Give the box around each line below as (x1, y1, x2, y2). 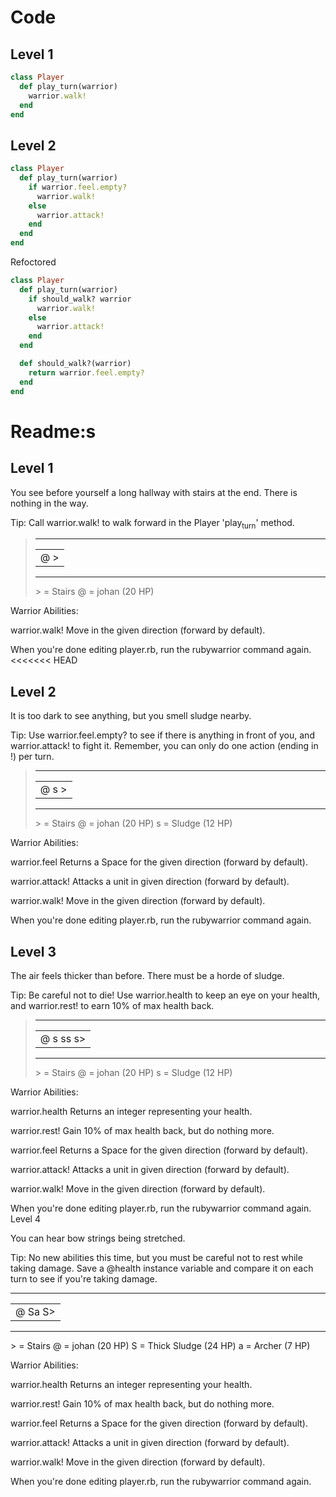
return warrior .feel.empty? (28, 367, 145, 378)
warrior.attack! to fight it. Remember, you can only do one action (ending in (10, 740, 319, 752)
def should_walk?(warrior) (19, 359, 132, 369)
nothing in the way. (10, 497, 89, 509)
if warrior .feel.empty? (28, 182, 128, 192)
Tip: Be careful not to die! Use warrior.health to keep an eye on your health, (10, 989, 321, 1001)
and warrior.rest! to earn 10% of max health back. (10, 999, 215, 1011)
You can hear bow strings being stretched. (10, 1232, 186, 1244)
